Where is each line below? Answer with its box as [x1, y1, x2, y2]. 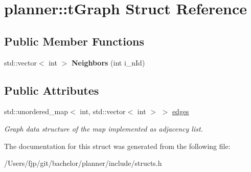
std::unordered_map [4, 106, 69, 117]
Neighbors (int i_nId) [71, 57, 145, 68]
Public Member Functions [4, 33, 144, 49]
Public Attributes [4, 82, 99, 98]
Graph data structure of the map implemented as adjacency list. [4, 123, 203, 134]
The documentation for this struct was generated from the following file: [4, 140, 231, 151]
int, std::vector [80, 106, 126, 117]
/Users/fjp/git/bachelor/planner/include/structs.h [4, 158, 162, 168]
